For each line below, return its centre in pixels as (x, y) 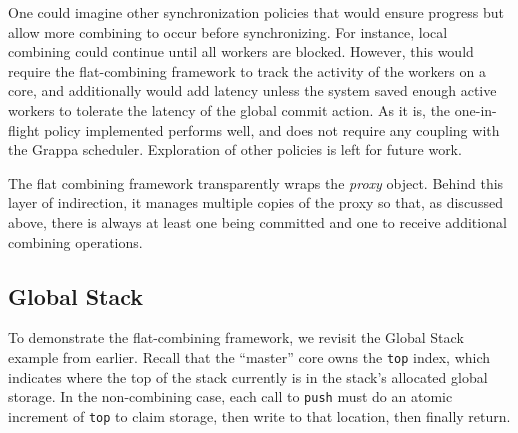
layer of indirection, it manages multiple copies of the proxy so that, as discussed (255, 202)
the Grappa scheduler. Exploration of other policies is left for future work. (235, 149)
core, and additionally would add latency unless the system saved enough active (252, 90)
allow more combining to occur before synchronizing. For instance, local (228, 31)
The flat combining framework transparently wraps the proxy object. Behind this (256, 182)
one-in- (475, 109)
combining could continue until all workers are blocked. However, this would (241, 51)
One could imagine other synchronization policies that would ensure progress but (256, 12)
